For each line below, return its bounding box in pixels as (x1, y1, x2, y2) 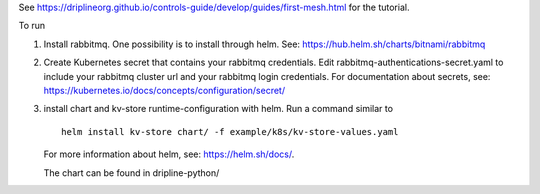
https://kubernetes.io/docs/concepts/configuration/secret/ (43, 84, 285, 96)
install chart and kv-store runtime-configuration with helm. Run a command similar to (43, 103, 394, 115)
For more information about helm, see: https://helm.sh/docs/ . (43, 148, 295, 160)
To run (18, 20, 46, 32)
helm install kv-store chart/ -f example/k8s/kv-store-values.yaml (61, 126, 399, 137)
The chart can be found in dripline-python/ (43, 166, 220, 179)
